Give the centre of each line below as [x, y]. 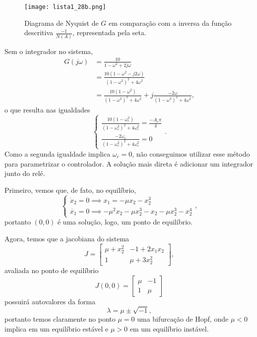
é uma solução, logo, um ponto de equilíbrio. [125, 222]
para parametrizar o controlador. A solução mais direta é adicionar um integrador [129, 163]
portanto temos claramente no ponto [60, 319]
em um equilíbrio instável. [169, 329]
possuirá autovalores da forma [50, 301]
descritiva [39, 32]
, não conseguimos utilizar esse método [191, 153]
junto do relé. [25, 173]
